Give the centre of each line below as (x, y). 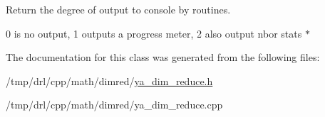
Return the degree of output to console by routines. (118, 9)
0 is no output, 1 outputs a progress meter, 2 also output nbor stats (154, 33)
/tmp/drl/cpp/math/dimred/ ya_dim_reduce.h (109, 80)
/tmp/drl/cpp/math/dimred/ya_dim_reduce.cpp (114, 105)
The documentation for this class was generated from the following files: (163, 57)
